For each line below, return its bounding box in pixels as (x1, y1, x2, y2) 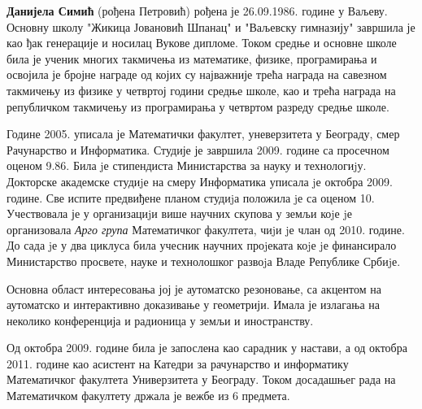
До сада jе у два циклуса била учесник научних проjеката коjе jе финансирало (7, 237, 397, 254)
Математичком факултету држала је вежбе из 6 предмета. (7, 387, 290, 404)
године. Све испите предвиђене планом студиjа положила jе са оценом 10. (7, 189, 375, 206)
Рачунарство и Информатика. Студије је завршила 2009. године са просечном (7, 141, 389, 158)
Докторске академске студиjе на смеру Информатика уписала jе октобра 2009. (7, 172, 393, 189)
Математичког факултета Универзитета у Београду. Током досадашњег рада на (7, 371, 396, 388)
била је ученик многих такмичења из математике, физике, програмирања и (7, 50, 377, 67)
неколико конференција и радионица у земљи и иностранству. (7, 311, 314, 329)
